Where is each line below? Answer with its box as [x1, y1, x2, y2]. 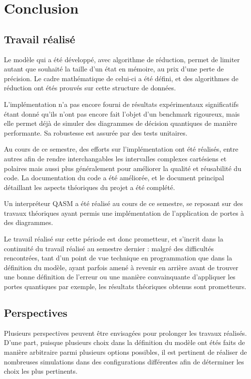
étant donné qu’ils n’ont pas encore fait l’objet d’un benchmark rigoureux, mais [4, 108, 240, 119]
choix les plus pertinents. [4, 366, 78, 376]
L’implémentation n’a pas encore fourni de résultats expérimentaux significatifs [4, 99, 239, 109]
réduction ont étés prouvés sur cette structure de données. [4, 83, 176, 93]
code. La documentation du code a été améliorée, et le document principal [4, 172, 224, 183]
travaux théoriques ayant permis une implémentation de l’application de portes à [4, 207, 244, 218]
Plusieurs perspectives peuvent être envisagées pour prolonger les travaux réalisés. [4, 327, 247, 338]
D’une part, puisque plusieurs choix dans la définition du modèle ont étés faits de [4, 337, 245, 347]
